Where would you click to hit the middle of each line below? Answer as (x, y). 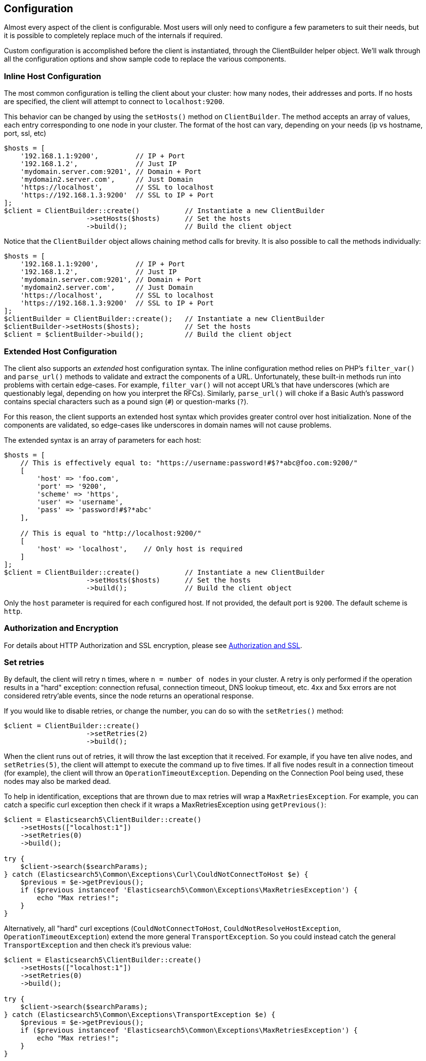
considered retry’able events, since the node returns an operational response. (129, 696)
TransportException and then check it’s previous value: (98, 945)
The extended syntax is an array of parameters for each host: (103, 440)
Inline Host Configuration (53, 76)
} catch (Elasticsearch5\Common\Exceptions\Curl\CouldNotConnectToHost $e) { (156, 875)
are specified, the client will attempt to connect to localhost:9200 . (114, 102)
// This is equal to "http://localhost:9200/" (111, 533)
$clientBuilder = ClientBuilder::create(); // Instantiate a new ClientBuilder (164, 319)
